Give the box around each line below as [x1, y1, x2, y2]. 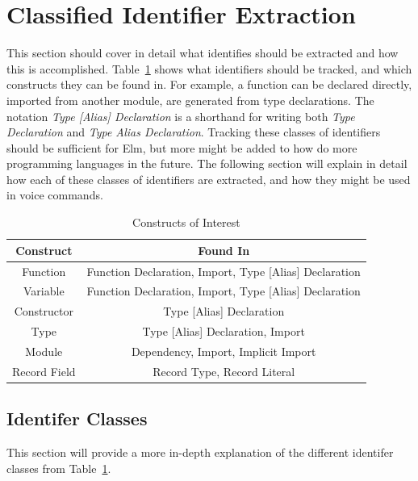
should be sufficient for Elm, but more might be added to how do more [6, 139, 357, 156]
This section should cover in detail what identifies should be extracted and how [6, 44, 399, 61]
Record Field [12, 362, 76, 379]
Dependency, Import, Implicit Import [131, 342, 316, 359]
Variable [23, 282, 65, 299]
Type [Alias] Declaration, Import [142, 323, 305, 340]
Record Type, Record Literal [153, 362, 295, 379]
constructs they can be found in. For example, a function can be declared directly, [6, 76, 412, 93]
